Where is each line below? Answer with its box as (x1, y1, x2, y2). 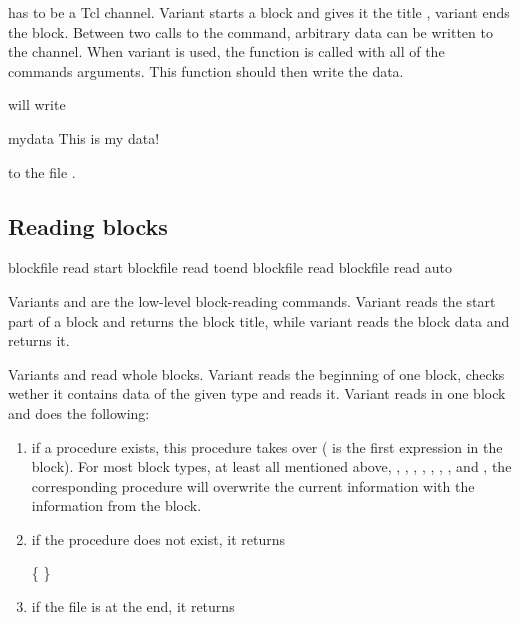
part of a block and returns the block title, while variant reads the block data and (8, 310, 510, 331)
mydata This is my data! (8, 127, 160, 148)
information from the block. (31, 495, 202, 516)
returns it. (8, 330, 70, 351)
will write (8, 94, 66, 115)
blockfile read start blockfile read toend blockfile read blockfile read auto (8, 257, 453, 278)
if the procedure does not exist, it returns (31, 528, 285, 549)
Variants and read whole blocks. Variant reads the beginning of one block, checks (8, 363, 505, 384)
